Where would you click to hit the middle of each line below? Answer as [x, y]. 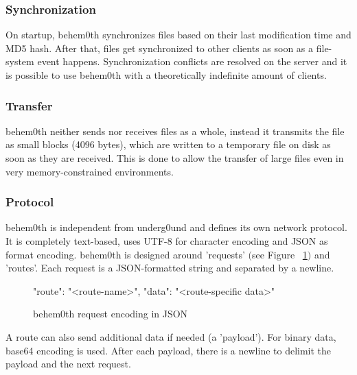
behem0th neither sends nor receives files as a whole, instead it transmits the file [175, 131]
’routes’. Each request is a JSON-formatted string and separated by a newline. [170, 268]
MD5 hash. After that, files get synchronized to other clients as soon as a [160, 48]
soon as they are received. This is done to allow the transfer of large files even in [175, 158]
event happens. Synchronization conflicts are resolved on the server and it [192, 61]
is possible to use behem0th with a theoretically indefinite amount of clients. [166, 75]
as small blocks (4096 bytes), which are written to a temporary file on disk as [168, 144]
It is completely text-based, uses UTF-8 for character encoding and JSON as [167, 241]
